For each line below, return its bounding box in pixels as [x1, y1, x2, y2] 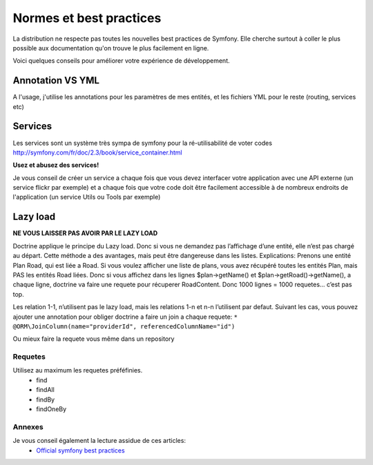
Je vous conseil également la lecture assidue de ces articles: [12, 437, 186, 445]
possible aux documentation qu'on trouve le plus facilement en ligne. [12, 43, 209, 52]
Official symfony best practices [36, 446, 125, 455]
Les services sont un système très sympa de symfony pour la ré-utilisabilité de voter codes [12, 139, 273, 147]
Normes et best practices [12, 10, 162, 26]
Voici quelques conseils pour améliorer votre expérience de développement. [12, 57, 231, 65]
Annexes [12, 422, 44, 431]
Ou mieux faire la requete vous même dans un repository [12, 335, 175, 343]
